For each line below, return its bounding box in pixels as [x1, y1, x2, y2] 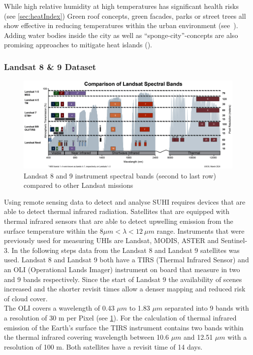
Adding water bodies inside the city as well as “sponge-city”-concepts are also [4, 30, 238, 40]
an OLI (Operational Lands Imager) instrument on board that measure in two [4, 264, 240, 274]
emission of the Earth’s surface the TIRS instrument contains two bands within [4, 322, 244, 332]
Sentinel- [221, 235, 248, 246]
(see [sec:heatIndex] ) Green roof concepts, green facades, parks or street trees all [4, 10, 246, 21]
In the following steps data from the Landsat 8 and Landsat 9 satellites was [11, 245, 240, 255]
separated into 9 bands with [164, 303, 249, 313]
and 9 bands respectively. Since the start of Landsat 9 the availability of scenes [4, 274, 242, 284]
